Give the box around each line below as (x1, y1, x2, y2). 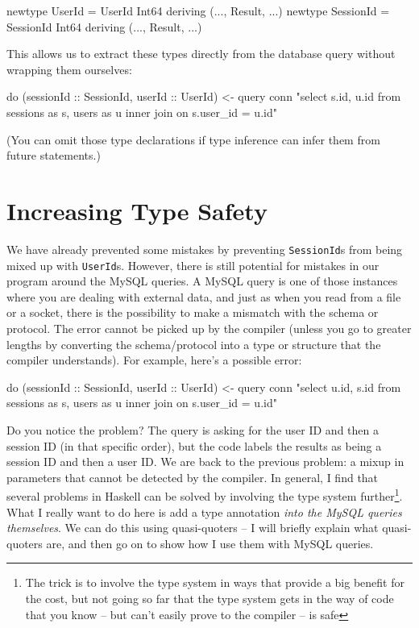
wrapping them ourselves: (6, 60, 132, 77)
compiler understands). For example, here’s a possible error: (6, 351, 302, 368)
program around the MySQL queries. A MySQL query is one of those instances (6, 272, 398, 289)
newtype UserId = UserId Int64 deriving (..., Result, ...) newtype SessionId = (6, 2, 390, 19)
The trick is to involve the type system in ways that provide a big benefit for (25, 574, 404, 591)
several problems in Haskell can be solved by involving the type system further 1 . (6, 485, 403, 504)
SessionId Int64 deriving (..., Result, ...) (6, 18, 202, 35)
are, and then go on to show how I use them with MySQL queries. (46, 534, 374, 551)
